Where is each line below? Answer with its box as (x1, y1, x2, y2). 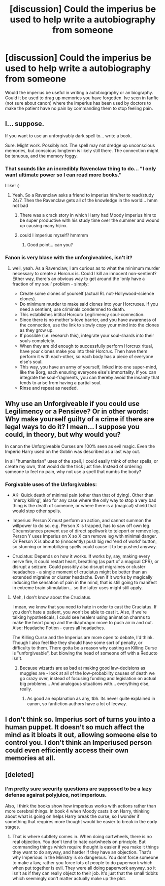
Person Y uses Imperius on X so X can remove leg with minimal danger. (12, 533, 158, 539)
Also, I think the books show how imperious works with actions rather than (5, 803, 157, 808)
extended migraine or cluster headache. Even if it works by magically (12, 574, 153, 580)
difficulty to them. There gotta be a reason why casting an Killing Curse (12, 645, 157, 651)
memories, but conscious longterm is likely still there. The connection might (5, 147, 159, 154)
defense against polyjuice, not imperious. (5, 792, 107, 799)
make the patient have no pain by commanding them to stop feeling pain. (5, 105, 154, 111)
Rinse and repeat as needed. (19, 385, 78, 391)
